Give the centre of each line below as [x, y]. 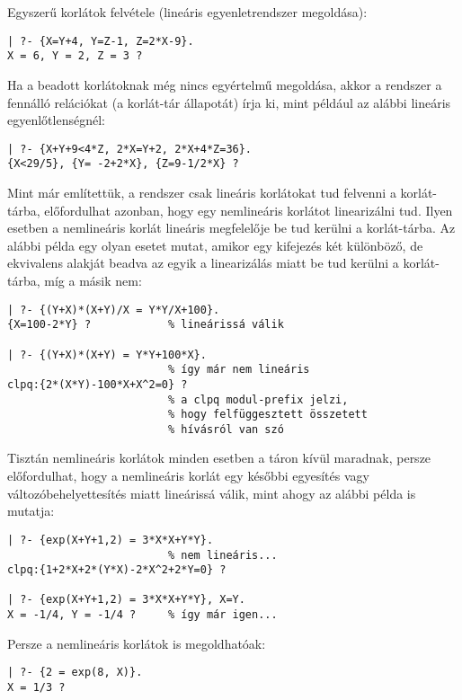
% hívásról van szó [226, 429]
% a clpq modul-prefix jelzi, [258, 399]
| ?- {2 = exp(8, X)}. [75, 673]
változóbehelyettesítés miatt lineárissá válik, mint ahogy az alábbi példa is [212, 493]
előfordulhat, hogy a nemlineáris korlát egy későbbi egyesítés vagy [188, 476]
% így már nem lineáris [239, 370]
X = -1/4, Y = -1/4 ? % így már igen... [142, 615]
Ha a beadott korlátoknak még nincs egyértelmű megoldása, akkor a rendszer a [225, 84]
